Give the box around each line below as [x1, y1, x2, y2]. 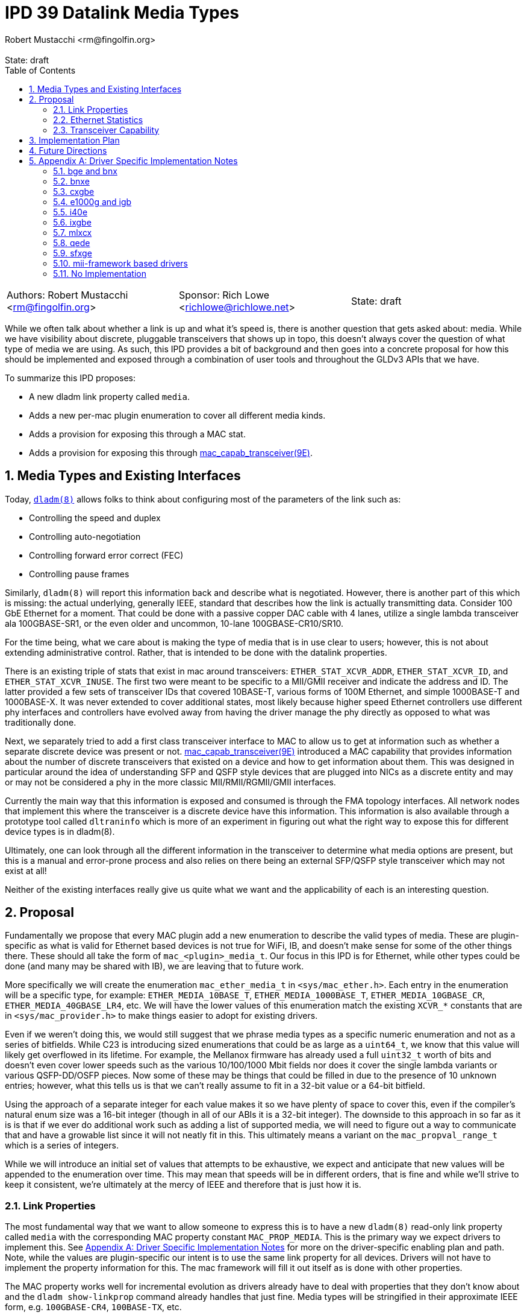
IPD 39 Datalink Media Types [5, 2, 240, 23]
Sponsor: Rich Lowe [178, 288, 270, 301]
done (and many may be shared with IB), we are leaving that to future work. [5, 961, 304, 972]
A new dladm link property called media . [29, 391, 190, 402]
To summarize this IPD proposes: [5, 372, 136, 383]
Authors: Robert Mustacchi [7, 288, 128, 301]
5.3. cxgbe [53, 186, 95, 197]
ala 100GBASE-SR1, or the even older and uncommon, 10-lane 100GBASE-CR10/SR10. [5, 618, 344, 629]
